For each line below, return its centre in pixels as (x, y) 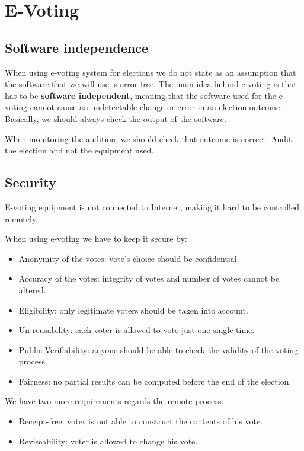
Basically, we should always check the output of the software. (116, 118)
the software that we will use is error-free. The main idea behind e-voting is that (151, 84)
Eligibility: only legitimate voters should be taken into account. (133, 310)
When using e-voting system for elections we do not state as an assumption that (151, 72)
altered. (32, 290)
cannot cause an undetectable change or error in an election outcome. (156, 107)
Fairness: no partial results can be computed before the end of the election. (155, 381)
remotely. (22, 218)
